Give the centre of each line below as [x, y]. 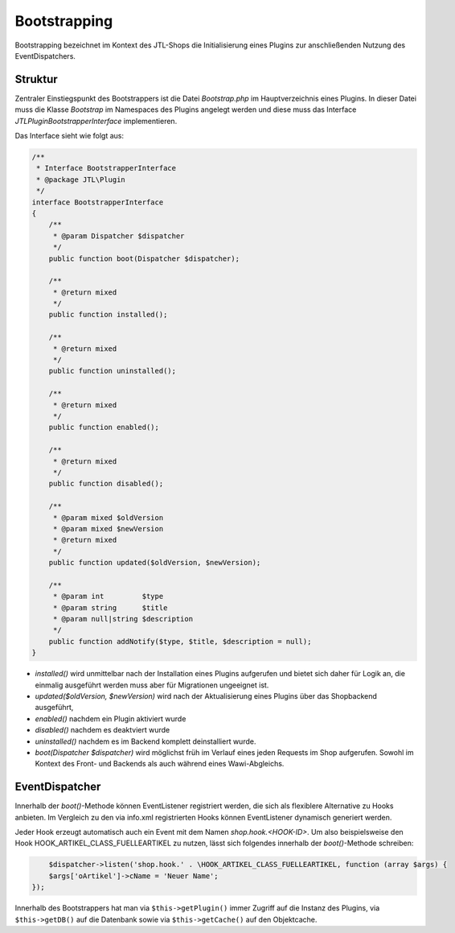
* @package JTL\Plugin [81, 180]
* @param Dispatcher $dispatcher [119, 236]
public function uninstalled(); [113, 371]
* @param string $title [110, 607]
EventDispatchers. [45, 56]
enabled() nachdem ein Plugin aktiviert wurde [111, 718]
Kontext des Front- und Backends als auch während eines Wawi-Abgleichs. [160, 764]
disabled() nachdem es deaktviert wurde [102, 730]
